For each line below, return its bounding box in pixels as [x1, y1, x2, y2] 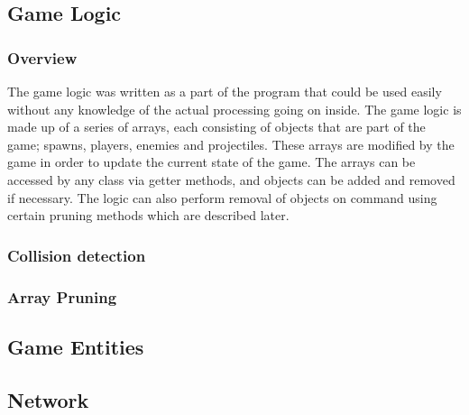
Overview [7, 46, 78, 69]
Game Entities [7, 332, 144, 360]
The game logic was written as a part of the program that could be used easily [7, 82, 442, 100]
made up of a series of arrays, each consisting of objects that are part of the [7, 117, 426, 136]
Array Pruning [7, 285, 117, 308]
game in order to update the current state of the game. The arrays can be [7, 152, 416, 171]
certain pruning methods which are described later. [7, 206, 290, 225]
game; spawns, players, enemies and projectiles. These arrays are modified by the [7, 134, 455, 153]
